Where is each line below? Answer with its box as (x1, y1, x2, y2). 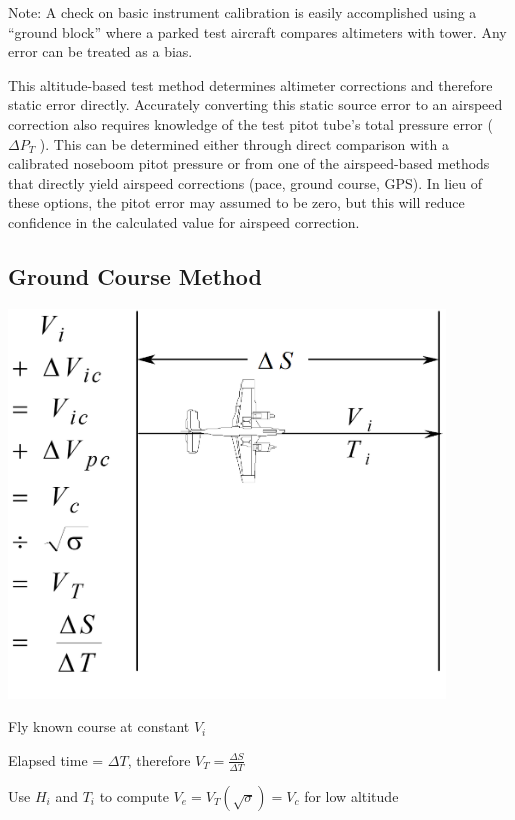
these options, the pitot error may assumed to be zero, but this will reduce (8, 192, 465, 213)
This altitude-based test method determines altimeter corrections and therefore (8, 74, 493, 95)
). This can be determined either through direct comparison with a (39, 133, 449, 154)
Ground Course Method (8, 260, 262, 291)
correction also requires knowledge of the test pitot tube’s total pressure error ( (8, 113, 493, 134)
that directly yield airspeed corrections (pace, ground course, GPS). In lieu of (8, 172, 483, 193)
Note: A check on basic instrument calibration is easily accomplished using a (8, 2, 477, 22)
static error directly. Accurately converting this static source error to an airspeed (8, 94, 503, 115)
